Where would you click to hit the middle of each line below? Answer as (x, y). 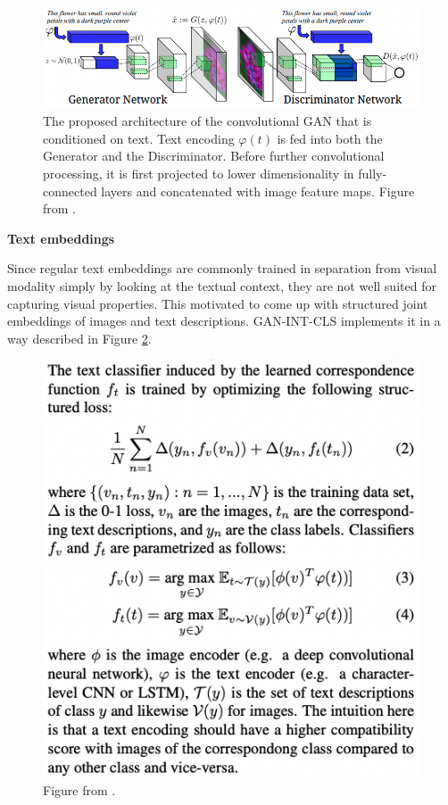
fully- (373, 174)
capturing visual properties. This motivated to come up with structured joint (218, 303)
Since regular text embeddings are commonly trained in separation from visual (222, 268)
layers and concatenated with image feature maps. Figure (258, 191)
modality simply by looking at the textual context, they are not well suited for (222, 286)
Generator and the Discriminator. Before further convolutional (214, 156)
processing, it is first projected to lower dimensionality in (199, 174)
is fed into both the (330, 138)
